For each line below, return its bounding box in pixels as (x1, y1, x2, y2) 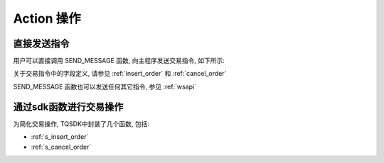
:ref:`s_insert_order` (31, 133, 89, 141)
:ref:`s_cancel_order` (31, 142, 92, 151)
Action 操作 (13, 11, 81, 26)
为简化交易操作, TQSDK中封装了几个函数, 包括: (13, 119, 149, 128)
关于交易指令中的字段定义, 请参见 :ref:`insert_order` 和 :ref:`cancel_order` (13, 69, 227, 78)
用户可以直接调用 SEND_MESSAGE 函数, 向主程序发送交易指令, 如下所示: (13, 57, 225, 65)
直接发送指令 (13, 38, 70, 50)
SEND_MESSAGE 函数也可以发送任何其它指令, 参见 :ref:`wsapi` (13, 82, 197, 91)
